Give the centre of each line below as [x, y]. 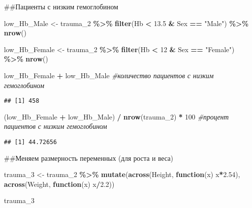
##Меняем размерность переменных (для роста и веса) [89, 158]
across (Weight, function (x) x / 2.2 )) [59, 184]
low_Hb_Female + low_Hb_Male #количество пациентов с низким [109, 75]
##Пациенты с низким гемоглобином [61, 6]
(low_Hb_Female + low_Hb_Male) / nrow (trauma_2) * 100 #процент [116, 116]
